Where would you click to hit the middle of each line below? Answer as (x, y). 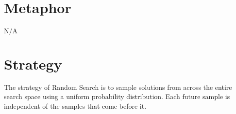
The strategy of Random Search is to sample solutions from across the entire (118, 87)
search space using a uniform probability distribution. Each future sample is (117, 96)
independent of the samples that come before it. (75, 106)
